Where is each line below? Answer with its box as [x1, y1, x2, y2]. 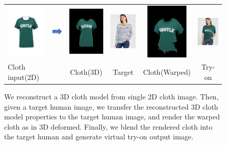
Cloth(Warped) [143, 67, 191, 77]
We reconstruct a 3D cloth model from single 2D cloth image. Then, [4, 91, 219, 102]
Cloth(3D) [70, 67, 103, 77]
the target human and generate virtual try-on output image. [4, 131, 194, 142]
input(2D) [8, 71, 40, 82]
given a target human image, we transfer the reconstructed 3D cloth [4, 101, 218, 112]
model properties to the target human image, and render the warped [4, 111, 220, 122]
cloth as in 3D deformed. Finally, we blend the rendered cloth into [4, 121, 213, 132]
